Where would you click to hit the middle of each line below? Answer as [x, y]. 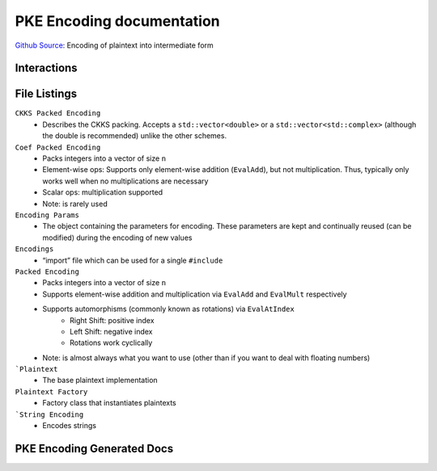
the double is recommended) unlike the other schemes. [134, 136]
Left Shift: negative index [111, 331]
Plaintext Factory [51, 391]
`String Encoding [49, 414]
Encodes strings [70, 426]
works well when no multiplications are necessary [125, 181]
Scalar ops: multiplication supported [103, 192]
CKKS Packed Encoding [58, 114]
